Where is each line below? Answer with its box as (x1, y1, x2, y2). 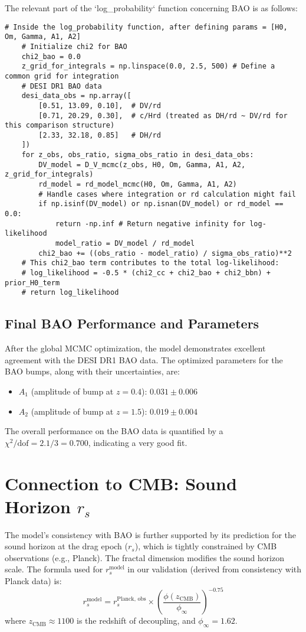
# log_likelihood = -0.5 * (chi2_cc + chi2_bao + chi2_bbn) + (21, 269, 271, 277)
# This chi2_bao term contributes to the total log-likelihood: (21, 259, 279, 268)
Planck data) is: (5, 575, 62, 587)
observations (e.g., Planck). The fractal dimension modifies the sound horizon (5, 551, 284, 563)
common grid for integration (5, 71, 119, 80)
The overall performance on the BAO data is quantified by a (5, 425, 223, 437)
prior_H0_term (5, 278, 60, 287)
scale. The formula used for (5, 563, 103, 575)
